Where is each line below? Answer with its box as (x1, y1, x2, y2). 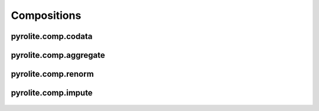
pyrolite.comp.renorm (11, 69, 94, 79)
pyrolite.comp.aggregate (11, 50, 106, 60)
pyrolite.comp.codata (11, 31, 93, 41)
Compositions (11, 9, 82, 22)
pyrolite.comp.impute (11, 88, 93, 98)
